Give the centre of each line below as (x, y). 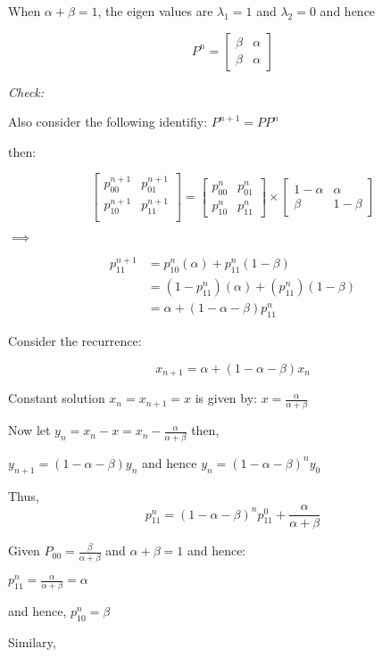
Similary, (32, 642)
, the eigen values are (155, 11)
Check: (26, 91)
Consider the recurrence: (75, 341)
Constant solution (57, 398)
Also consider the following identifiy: (108, 122)
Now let (29, 430)
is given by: (226, 398)
